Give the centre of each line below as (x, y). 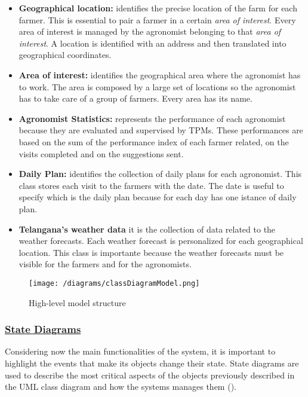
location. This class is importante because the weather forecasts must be (151, 252)
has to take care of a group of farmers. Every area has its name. (135, 98)
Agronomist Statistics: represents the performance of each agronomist (152, 118)
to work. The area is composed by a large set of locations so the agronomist (157, 86)
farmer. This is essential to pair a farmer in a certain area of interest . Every (157, 19)
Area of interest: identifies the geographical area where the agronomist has (160, 74)
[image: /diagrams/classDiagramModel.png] (114, 283)
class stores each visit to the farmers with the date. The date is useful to (151, 185)
